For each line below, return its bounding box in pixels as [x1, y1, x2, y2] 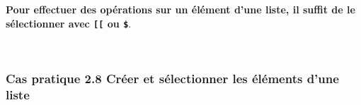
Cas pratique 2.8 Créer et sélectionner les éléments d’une [6, 69, 339, 87]
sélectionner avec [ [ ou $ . [6, 16, 132, 30]
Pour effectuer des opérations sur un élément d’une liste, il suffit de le [6, 2, 355, 16]
